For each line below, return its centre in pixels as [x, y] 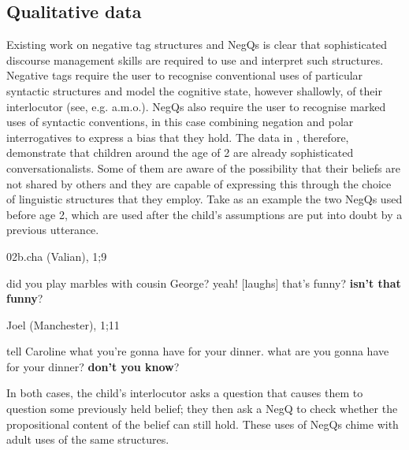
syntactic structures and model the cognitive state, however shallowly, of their [194, 90]
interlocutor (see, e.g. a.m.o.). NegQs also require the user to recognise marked [196, 106]
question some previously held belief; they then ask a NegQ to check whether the [202, 409]
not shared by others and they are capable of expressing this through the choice [199, 183]
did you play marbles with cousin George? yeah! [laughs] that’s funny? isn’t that [204, 283]
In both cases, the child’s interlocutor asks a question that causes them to [185, 393]
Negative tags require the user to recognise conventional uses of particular [185, 75]
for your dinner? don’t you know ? [93, 366]
